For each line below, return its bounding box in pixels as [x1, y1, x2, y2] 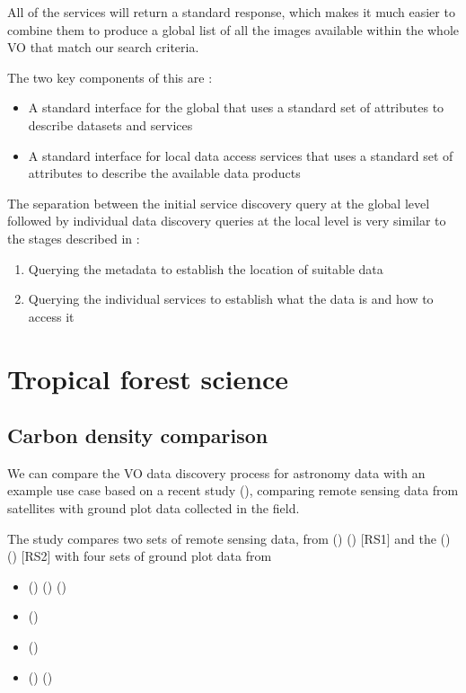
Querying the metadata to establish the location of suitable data [28, 259, 383, 278]
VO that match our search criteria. [7, 38, 199, 57]
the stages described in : [7, 228, 140, 247]
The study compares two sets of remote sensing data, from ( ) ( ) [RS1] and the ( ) [7, 529, 451, 547]
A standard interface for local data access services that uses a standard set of [28, 146, 453, 164]
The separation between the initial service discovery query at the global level [7, 193, 430, 212]
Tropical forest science [7, 360, 289, 396]
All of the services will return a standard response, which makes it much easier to [7, 3, 455, 21]
